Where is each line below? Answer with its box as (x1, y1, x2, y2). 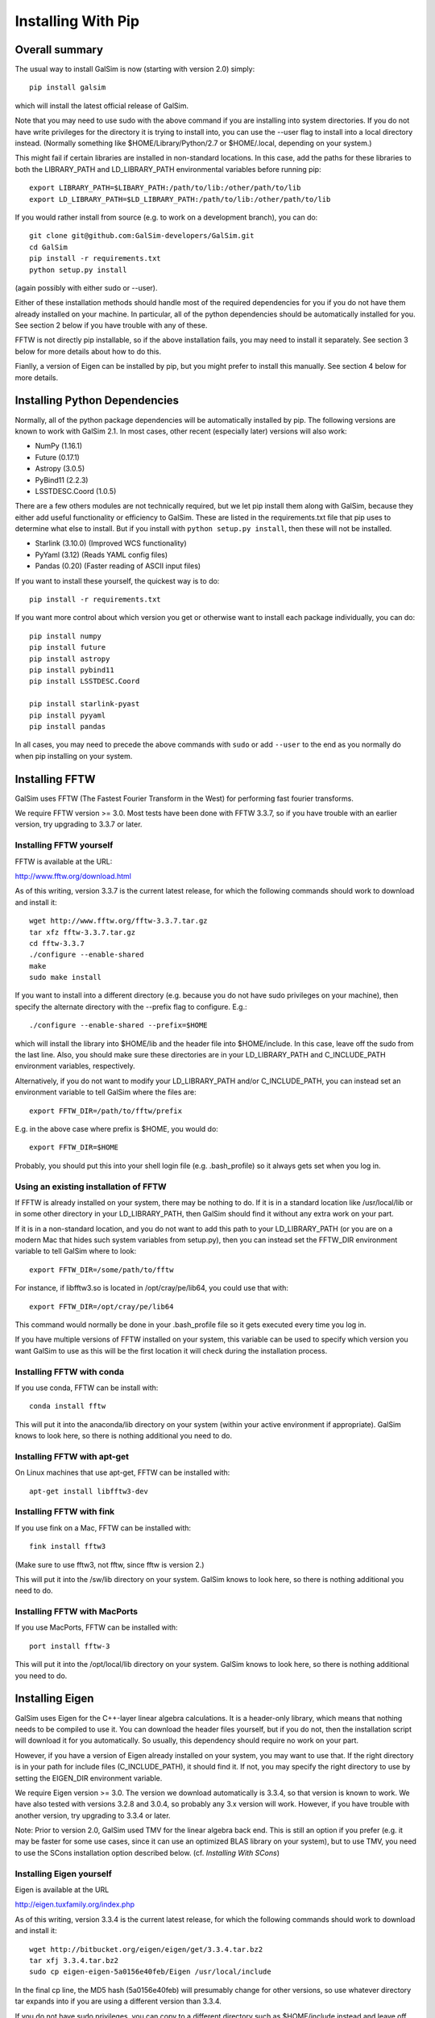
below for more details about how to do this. (14, 346, 161, 356)
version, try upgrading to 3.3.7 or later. (14, 819, 143, 829)
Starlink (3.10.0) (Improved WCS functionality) (35, 538, 187, 548)
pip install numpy (29, 631, 102, 641)
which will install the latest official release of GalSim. (14, 101, 189, 111)
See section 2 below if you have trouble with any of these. (14, 320, 208, 330)
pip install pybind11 (29, 665, 114, 674)
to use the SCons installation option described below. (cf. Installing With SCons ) (14, 1848, 280, 1857)
